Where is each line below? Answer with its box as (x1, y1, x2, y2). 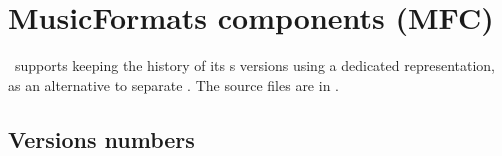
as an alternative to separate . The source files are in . (8, 74, 339, 95)
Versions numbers (8, 123, 195, 154)
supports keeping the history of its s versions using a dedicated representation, (14, 55, 496, 76)
